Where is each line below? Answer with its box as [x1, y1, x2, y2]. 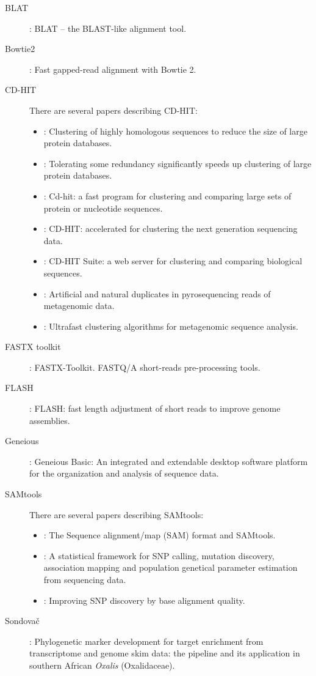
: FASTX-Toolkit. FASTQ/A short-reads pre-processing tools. [29, 360, 260, 373]
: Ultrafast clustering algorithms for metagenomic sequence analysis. [43, 319, 298, 332]
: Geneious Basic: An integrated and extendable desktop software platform [29, 455, 308, 467]
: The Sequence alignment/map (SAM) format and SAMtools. [43, 529, 276, 541]
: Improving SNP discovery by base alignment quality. [43, 593, 245, 606]
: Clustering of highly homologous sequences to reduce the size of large [43, 124, 307, 137]
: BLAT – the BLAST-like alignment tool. [29, 21, 187, 34]
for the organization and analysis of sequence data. [29, 467, 219, 480]
